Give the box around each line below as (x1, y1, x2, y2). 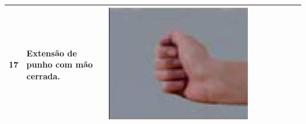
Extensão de (26, 46, 77, 59)
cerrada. (26, 69, 60, 82)
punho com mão (26, 58, 93, 71)
